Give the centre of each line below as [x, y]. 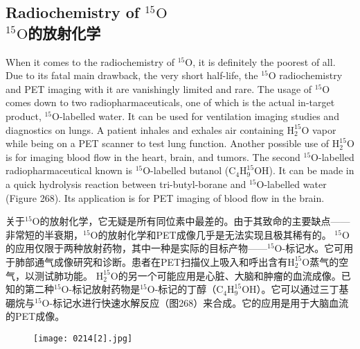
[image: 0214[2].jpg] [83, 338]
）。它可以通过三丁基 [303, 289]
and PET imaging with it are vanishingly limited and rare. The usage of [159, 88]
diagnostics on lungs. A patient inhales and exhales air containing [145, 129]
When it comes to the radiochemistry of [90, 61]
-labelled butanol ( [190, 170]
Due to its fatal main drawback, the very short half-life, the [132, 75]
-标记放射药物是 [105, 289]
